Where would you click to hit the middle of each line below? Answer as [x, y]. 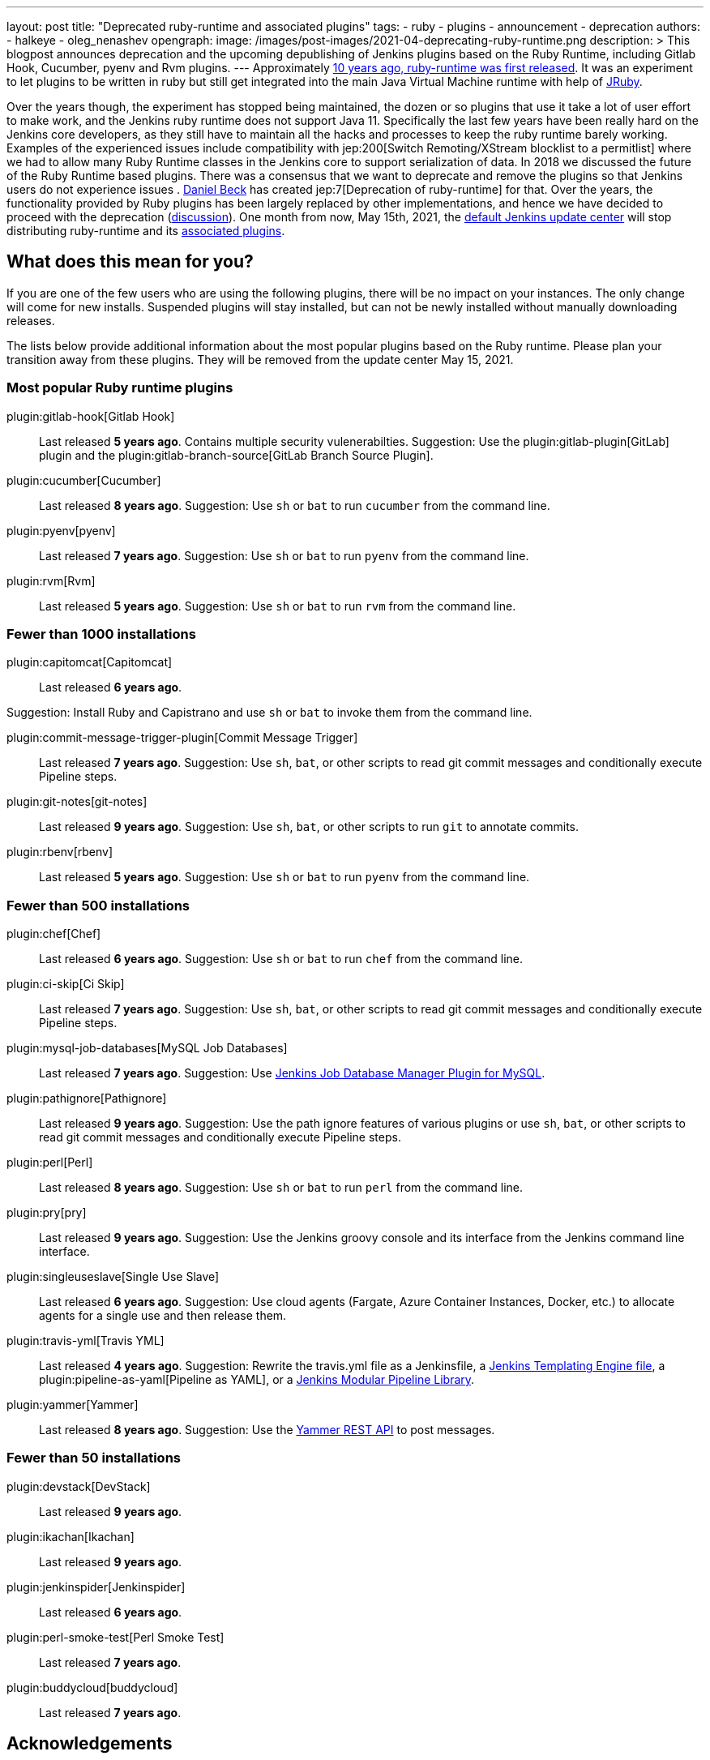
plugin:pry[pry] [47, 1213]
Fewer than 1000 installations [101, 634]
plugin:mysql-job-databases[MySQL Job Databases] [147, 1048]
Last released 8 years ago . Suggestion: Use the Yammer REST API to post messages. [267, 1430]
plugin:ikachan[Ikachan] [71, 1536]
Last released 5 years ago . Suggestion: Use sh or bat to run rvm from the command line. [278, 606]
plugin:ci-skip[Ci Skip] [66, 984]
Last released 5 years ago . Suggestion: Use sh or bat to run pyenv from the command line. [284, 877]
